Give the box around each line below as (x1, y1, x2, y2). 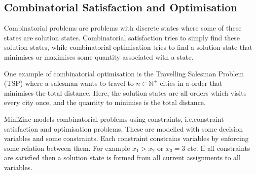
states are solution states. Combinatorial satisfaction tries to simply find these (4, 32, 240, 42)
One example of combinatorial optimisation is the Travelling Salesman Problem (4, 68, 244, 78)
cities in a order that (160, 78, 222, 88)
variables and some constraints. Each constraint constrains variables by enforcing (4, 133, 249, 143)
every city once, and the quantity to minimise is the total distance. (4, 97, 206, 107)
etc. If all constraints (187, 142, 250, 153)
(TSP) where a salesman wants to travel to (4, 78, 134, 88)
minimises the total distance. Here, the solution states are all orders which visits (4, 87, 247, 98)
